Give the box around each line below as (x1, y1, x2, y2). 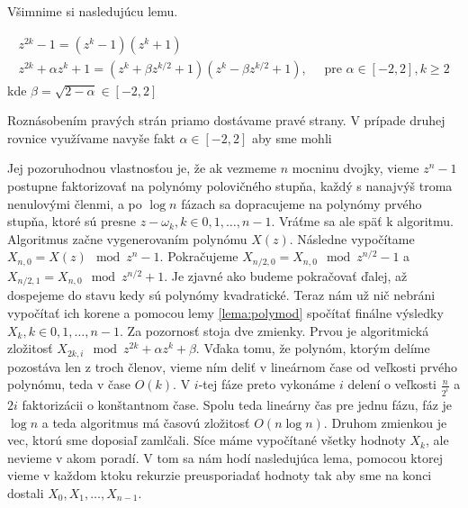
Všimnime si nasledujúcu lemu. (7, 2, 178, 20)
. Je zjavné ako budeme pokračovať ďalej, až (164, 266, 408, 285)
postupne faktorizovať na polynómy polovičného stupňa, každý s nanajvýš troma (7, 177, 453, 195)
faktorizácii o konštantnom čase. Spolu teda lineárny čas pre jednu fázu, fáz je (22, 395, 453, 414)
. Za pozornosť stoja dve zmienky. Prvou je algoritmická (120, 321, 429, 340)
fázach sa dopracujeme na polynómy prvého (181, 194, 422, 213)
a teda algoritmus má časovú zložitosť (41, 413, 250, 431)
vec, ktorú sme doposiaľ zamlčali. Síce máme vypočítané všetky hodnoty (7, 431, 406, 449)
